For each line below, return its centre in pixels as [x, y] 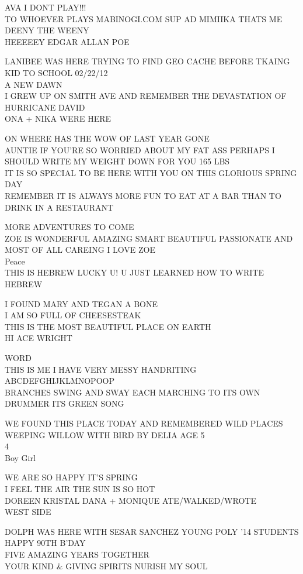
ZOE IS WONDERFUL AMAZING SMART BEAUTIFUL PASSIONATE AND [149, 238]
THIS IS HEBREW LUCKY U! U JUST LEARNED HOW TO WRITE [134, 272]
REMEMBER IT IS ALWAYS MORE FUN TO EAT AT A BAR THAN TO [143, 195]
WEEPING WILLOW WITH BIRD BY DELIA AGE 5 [105, 434]
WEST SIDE [28, 512]
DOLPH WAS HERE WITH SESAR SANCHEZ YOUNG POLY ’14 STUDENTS [152, 531]
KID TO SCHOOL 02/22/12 [56, 72]
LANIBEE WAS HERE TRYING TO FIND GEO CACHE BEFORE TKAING [147, 61]
